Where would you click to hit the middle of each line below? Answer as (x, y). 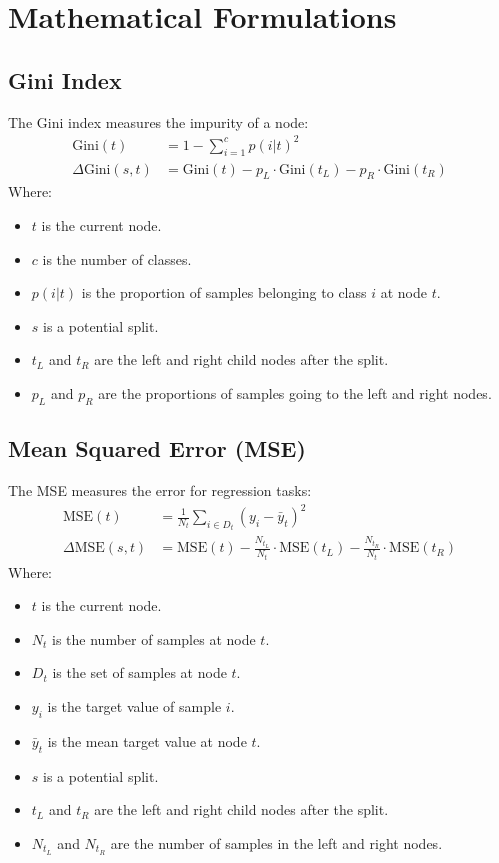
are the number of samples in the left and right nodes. (276, 842)
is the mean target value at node (147, 740)
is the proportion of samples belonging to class (224, 292)
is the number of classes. (117, 258)
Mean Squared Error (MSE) (157, 448)
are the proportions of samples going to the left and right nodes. (295, 392)
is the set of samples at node (139, 672)
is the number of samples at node (154, 638)
